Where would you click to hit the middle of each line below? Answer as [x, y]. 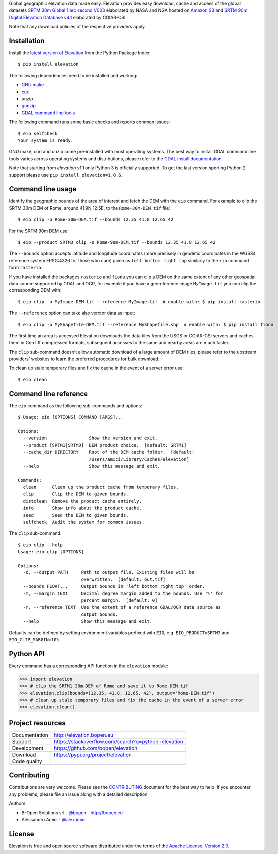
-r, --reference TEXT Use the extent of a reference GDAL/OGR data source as [122, 607]
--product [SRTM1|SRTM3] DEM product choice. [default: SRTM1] [105, 445]
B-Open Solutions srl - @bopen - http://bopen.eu [72, 812]
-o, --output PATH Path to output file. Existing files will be [109, 572]
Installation [27, 41]
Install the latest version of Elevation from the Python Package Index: [80, 53]
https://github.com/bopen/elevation [96, 748]
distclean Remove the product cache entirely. [83, 501]
